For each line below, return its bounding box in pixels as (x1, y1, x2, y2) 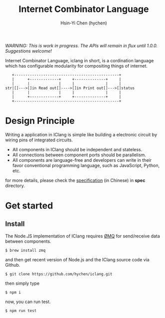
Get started (5, 200, 53, 212)
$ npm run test (5, 308, 37, 313)
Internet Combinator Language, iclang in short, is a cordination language (5, 57, 154, 63)
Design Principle (5, 115, 75, 126)
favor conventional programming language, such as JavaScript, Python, (12, 162, 160, 168)
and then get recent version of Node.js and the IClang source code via (5, 256, 150, 262)
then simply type (5, 280, 40, 286)
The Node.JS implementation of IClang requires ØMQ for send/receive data (5, 233, 161, 239)
